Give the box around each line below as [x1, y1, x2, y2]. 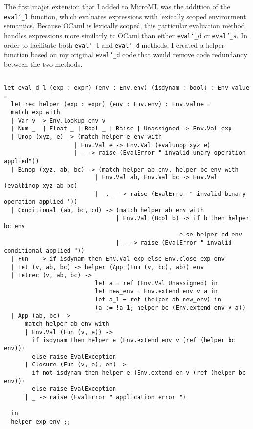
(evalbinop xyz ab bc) [4, 182, 78, 189]
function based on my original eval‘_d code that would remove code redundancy [4, 49, 247, 60]
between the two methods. [4, 59, 83, 69]
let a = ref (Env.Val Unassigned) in [95, 279, 218, 287]
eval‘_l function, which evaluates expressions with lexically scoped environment [4, 11, 246, 21]
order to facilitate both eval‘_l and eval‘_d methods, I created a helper [4, 40, 225, 50]
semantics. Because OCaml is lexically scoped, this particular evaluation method [4, 21, 245, 31]
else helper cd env [179, 231, 242, 238]
